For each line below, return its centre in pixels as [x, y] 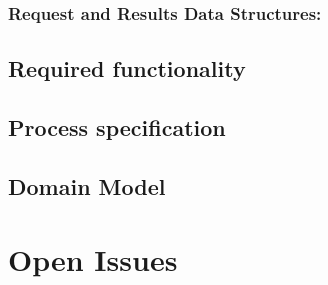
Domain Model [87, 185]
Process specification [117, 127]
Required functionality [127, 68]
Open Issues [93, 259]
